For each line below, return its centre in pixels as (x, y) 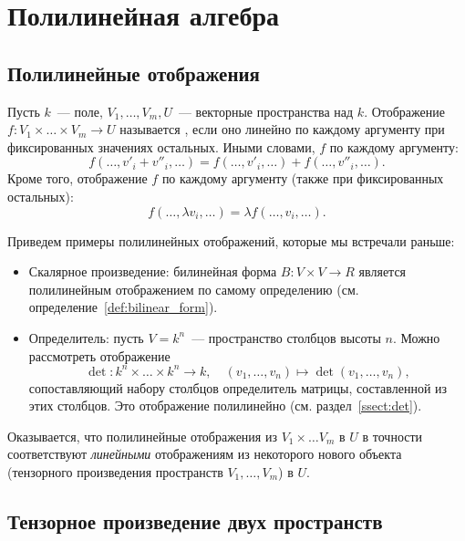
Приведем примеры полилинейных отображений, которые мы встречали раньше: (231, 240)
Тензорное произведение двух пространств (195, 520)
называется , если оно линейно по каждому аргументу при (282, 129)
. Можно (416, 337)
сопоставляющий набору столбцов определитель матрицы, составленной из (238, 387)
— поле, (80, 111)
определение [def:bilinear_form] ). (123, 307)
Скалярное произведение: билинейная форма (153, 271)
